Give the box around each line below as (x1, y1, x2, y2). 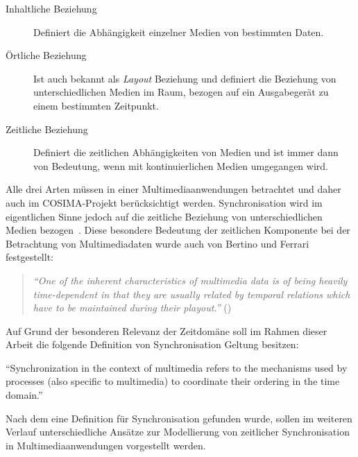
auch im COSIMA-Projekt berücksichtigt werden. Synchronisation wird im (6, 195, 323, 209)
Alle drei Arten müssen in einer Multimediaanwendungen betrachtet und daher (6, 182, 341, 196)
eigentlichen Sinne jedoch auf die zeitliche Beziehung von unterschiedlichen (6, 209, 323, 223)
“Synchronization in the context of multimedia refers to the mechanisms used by (6, 360, 348, 374)
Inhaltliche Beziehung (6, 1, 97, 15)
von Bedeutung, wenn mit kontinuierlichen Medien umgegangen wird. (33, 158, 328, 173)
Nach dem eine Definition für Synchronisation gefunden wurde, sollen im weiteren (6, 411, 352, 425)
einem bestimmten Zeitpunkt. (33, 98, 159, 112)
